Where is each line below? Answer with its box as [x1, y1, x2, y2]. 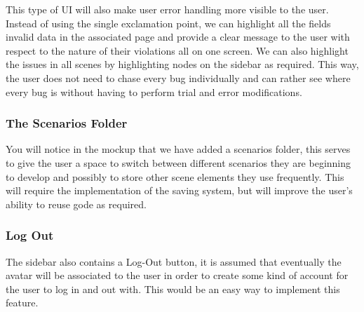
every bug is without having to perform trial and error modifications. [6, 84, 302, 99]
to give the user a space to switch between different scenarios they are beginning [6, 155, 351, 170]
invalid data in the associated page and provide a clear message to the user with [6, 29, 350, 44]
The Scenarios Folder [6, 114, 128, 132]
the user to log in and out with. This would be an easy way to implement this [6, 281, 340, 296]
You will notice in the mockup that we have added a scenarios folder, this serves [6, 142, 351, 156]
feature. [6, 295, 39, 310]
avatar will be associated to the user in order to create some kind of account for [6, 268, 349, 283]
